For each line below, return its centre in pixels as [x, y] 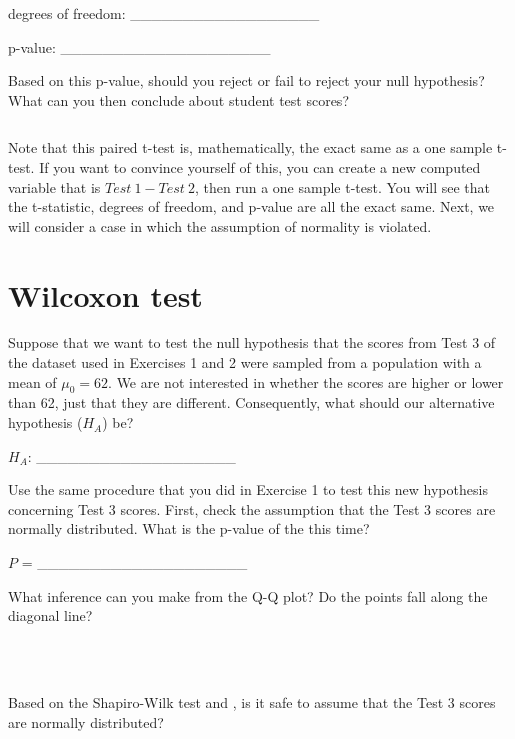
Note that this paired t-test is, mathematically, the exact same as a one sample [250, 147]
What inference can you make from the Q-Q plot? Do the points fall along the [248, 595]
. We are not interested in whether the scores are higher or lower [306, 381]
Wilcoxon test [105, 294]
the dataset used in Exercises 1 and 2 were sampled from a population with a [245, 362]
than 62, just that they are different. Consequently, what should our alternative [251, 402]
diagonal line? [50, 615]
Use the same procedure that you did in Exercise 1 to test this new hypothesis [248, 489]
